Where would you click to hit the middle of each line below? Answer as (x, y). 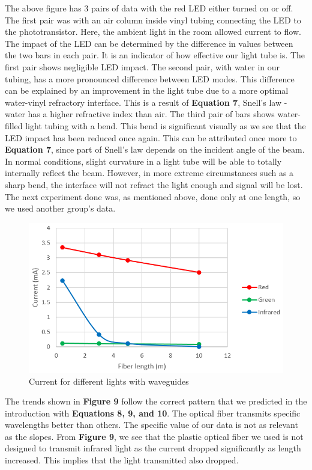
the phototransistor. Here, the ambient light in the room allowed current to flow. (153, 32)
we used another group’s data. (60, 208)
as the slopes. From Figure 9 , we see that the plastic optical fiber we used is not (154, 436)
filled (14, 125)
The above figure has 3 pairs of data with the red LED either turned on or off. (149, 8)
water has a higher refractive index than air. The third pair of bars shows (140, 114)
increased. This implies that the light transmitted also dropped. (122, 460)
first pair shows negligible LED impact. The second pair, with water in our (142, 66)
